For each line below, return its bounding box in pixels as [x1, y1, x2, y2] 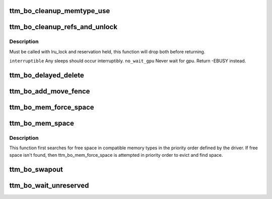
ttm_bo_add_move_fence [9, 87, 90, 95]
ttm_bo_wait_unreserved [9, 181, 89, 189]
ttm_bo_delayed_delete [9, 71, 84, 79]
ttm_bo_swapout [9, 165, 63, 173]
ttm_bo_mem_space [9, 119, 74, 128]
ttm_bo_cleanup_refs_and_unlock [9, 23, 118, 31]
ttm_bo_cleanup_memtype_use [9, 7, 110, 15]
